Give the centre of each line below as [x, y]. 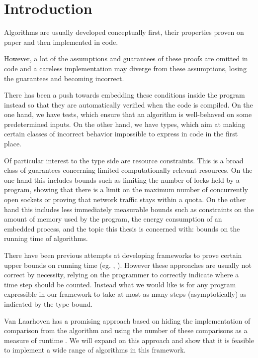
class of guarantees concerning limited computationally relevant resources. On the [128, 170]
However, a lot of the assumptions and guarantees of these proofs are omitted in [126, 59]
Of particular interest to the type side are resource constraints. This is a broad [124, 160]
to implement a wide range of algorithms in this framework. [95, 350]
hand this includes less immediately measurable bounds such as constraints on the [129, 209]
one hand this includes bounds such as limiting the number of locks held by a [122, 179]
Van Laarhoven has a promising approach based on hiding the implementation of [127, 320]
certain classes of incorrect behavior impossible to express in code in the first [121, 134]
